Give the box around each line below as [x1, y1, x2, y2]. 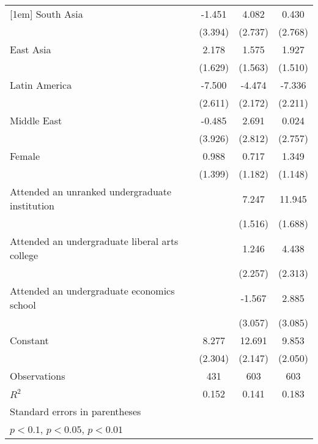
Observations [10, 369, 65, 383]
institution [10, 198, 55, 213]
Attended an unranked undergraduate [10, 184, 172, 198]
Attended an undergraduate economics [10, 284, 175, 298]
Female [10, 149, 40, 163]
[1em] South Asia [10, 7, 83, 21]
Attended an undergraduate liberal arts [10, 234, 179, 248]
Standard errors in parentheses [10, 404, 141, 418]
